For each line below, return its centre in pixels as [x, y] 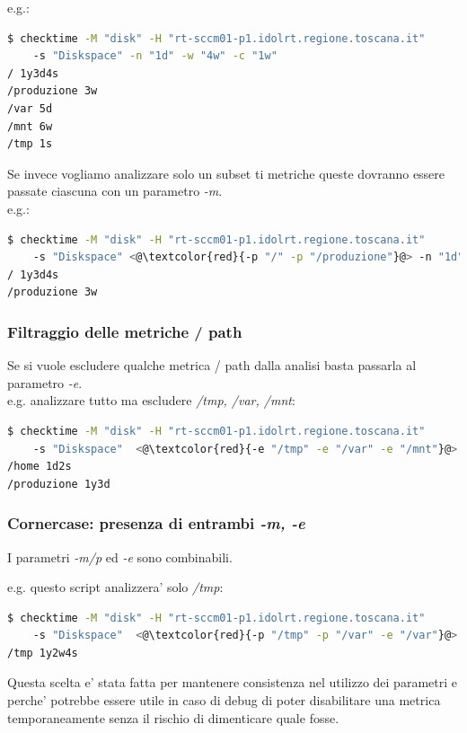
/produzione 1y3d [59, 484]
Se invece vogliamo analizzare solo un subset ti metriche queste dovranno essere [226, 173]
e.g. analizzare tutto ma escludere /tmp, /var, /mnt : [151, 400]
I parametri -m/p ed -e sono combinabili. [120, 556]
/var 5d [30, 108]
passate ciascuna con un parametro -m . [115, 191]
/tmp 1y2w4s [43, 653]
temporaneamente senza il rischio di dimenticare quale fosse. [173, 717]
